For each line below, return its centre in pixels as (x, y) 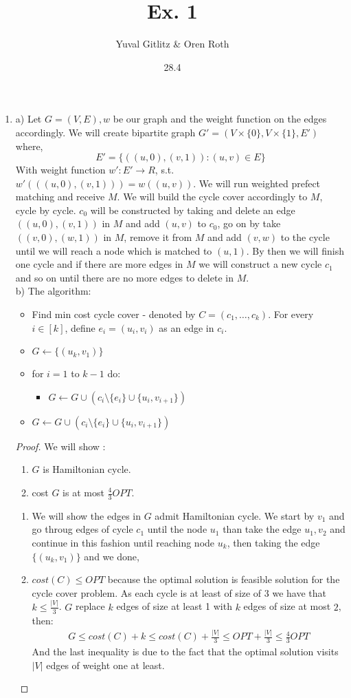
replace (90, 606)
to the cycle (305, 237)
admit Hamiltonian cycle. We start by (235, 515)
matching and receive (60, 197)
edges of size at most (287, 606)
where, (29, 146)
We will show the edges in (87, 515)
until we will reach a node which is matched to (114, 250)
